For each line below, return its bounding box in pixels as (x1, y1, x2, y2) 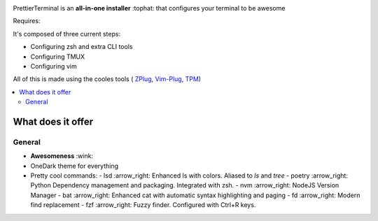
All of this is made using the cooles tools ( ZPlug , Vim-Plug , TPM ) (13, 75, 202, 83)
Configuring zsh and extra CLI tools (30, 43, 133, 51)
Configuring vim (30, 62, 77, 70)
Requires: (13, 17, 41, 25)
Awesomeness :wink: (30, 152, 94, 160)
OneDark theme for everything (30, 162, 119, 170)
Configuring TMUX (30, 52, 85, 61)
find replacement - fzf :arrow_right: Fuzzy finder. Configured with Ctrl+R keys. (30, 201, 256, 209)
